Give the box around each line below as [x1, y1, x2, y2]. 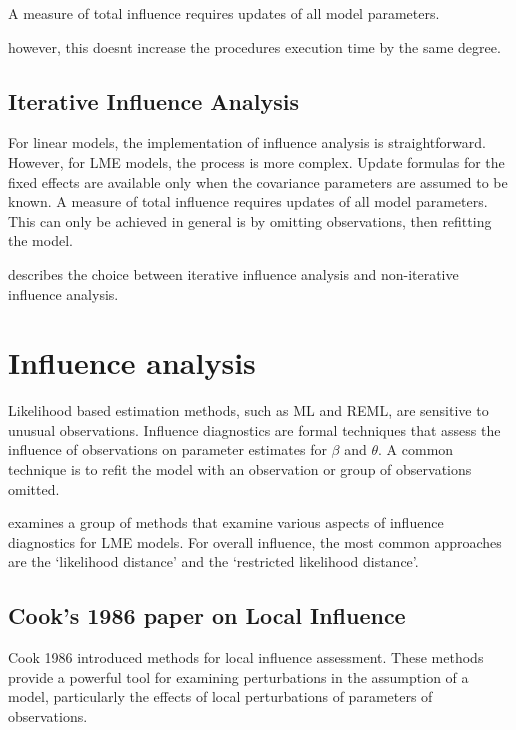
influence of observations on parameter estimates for [8, 439, 327, 460]
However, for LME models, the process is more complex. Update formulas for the [8, 151, 505, 172]
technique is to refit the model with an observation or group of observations [8, 459, 472, 480]
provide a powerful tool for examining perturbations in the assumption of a [8, 666, 469, 687]
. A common [378, 439, 454, 460]
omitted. [8, 478, 60, 499]
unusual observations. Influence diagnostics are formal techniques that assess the [8, 419, 501, 440]
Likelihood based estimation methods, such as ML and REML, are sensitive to [8, 400, 489, 421]
